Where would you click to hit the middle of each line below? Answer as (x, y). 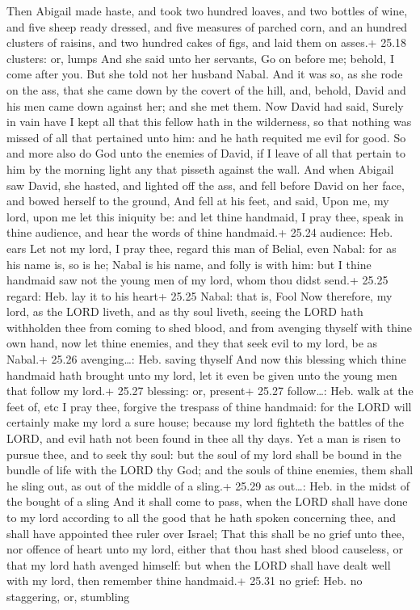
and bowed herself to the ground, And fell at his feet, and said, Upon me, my (198, 201)
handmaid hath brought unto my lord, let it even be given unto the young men (202, 374)
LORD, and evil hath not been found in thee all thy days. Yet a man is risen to (204, 438)
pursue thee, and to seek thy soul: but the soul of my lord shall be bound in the (204, 454)
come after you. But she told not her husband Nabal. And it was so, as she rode (205, 74)
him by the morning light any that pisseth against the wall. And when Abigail (200, 168)
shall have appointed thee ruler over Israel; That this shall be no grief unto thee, (206, 533)
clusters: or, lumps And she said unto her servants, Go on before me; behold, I (200, 58)
